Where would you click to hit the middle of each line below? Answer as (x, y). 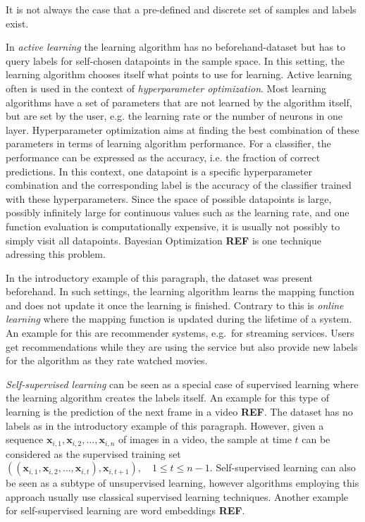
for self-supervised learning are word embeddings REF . (125, 510)
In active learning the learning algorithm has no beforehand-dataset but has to (176, 47)
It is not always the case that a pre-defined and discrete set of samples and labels (181, 9)
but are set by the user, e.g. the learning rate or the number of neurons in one (174, 116)
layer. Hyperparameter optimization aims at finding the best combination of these (182, 129)
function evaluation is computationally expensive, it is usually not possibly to (173, 226)
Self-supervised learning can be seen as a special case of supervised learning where (182, 384)
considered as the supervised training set (93, 453)
